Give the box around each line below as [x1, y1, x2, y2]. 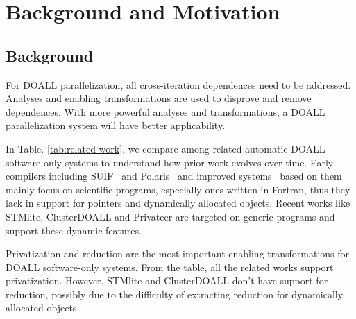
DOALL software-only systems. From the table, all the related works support [6, 259, 334, 274]
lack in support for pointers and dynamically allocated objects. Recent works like [6, 196, 350, 210]
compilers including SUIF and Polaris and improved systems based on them [6, 169, 342, 183]
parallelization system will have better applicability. [6, 118, 226, 132]
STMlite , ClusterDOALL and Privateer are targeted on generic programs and [6, 209, 335, 223]
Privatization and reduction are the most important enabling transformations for [6, 246, 350, 261]
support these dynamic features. [6, 223, 142, 237]
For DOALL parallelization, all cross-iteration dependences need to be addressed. [6, 77, 351, 92]
